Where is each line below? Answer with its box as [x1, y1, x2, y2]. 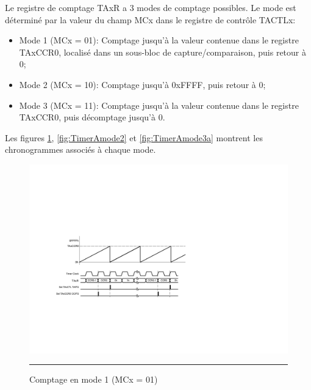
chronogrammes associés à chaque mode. [5, 143, 156, 156]
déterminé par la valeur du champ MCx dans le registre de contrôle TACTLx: [5, 13, 296, 26]
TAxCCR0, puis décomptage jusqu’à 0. [19, 111, 165, 123]
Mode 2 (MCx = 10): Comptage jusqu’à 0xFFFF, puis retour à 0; [19, 78, 266, 90]
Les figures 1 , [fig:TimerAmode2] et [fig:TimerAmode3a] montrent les [5, 131, 263, 144]
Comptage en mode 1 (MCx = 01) [29, 373, 158, 386]
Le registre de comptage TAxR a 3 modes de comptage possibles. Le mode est [5, 1, 296, 13]
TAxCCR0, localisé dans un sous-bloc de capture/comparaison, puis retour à [19, 45, 306, 58]
